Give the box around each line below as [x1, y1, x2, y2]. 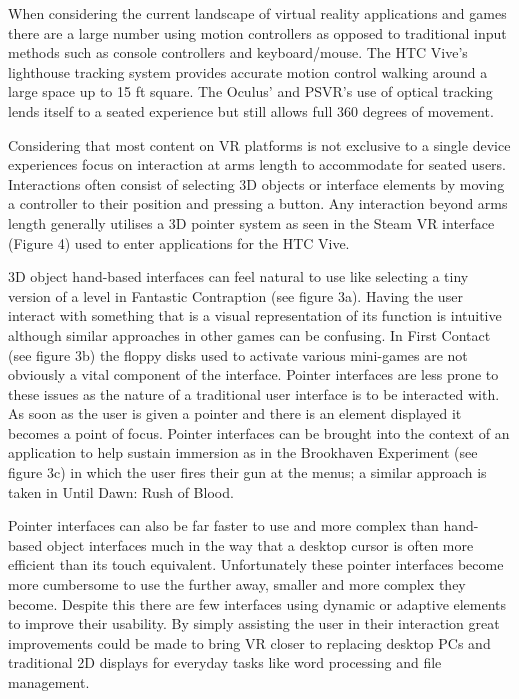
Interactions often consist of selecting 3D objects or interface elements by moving [8, 173, 505, 194]
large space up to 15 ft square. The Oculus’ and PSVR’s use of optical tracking [8, 81, 493, 102]
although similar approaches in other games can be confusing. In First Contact [8, 324, 491, 345]
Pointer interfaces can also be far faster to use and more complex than [8, 515, 439, 536]
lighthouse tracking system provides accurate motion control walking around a [8, 61, 488, 82]
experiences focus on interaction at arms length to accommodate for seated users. [8, 154, 506, 175]
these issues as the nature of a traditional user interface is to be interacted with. [8, 383, 500, 404]
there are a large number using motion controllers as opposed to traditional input [8, 22, 507, 43]
